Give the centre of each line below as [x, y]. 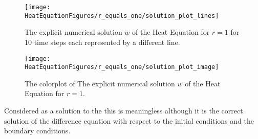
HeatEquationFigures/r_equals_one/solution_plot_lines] [122, 16]
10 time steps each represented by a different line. [102, 42]
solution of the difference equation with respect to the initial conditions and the [129, 120]
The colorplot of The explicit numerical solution [100, 83]
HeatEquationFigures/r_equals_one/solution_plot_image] [122, 67]
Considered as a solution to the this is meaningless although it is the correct [124, 110]
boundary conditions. [37, 131]
